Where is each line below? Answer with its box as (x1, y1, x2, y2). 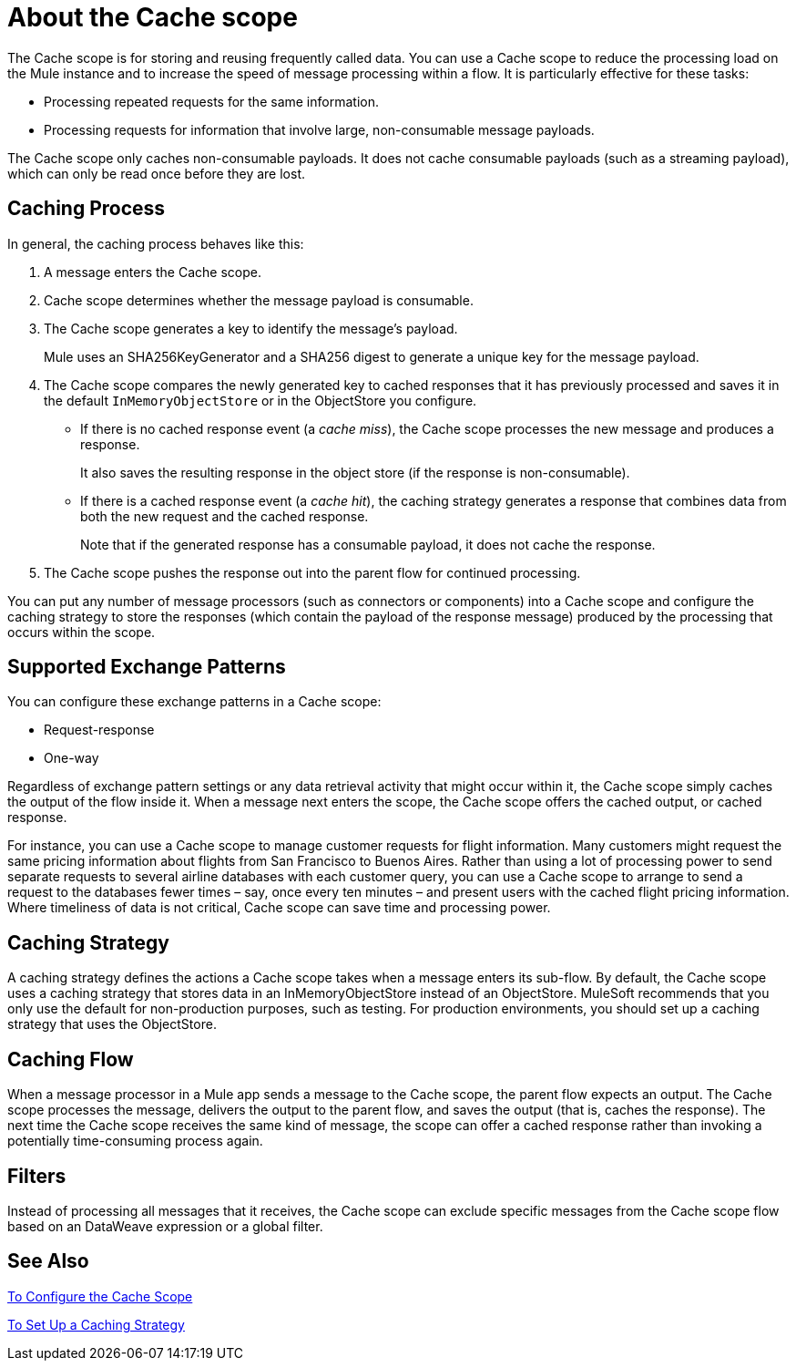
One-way (44, 750, 99, 766)
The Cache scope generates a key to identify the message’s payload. (44, 320, 458, 336)
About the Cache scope (7, 2, 298, 33)
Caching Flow (7, 1047, 134, 1071)
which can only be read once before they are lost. (7, 165, 305, 181)
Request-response (44, 722, 155, 738)
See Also (7, 1250, 89, 1273)
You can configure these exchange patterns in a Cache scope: (7, 694, 382, 710)
